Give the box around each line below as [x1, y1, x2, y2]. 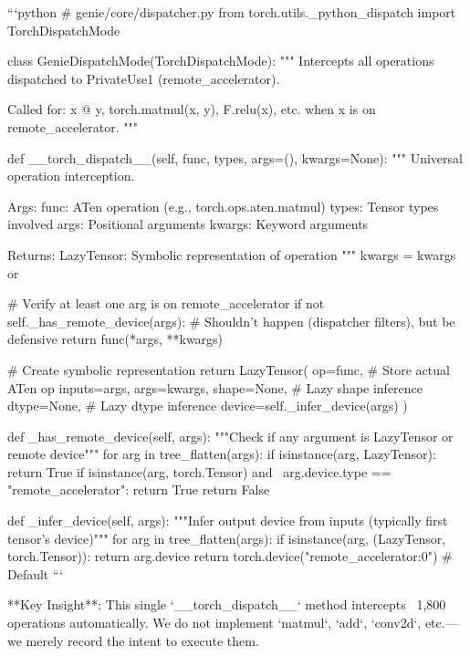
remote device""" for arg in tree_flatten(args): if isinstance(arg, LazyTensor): [7, 444, 436, 463]
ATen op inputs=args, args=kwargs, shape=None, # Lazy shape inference [7, 378, 423, 397]
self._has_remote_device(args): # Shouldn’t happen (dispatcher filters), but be [7, 311, 455, 330]
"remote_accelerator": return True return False [7, 480, 270, 499]
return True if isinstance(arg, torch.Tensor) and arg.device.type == [7, 462, 392, 481]
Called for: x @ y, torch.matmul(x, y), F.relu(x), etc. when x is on [7, 99, 376, 119]
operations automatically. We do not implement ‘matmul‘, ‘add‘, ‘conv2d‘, [7, 613, 422, 632]
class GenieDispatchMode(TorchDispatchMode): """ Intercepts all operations [7, 51, 434, 70]
